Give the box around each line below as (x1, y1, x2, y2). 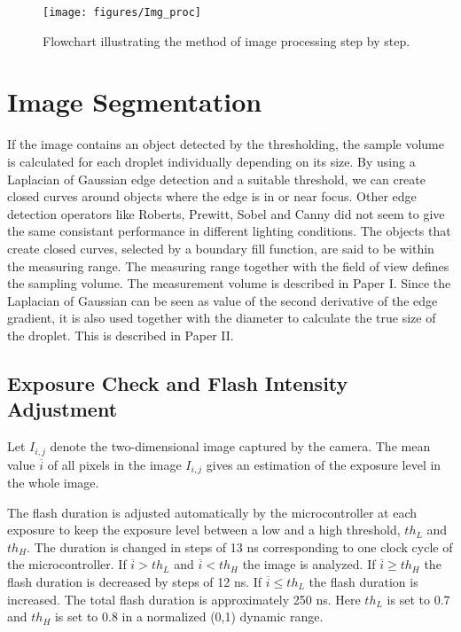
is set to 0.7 (387, 589, 450, 608)
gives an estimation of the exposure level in (206, 455, 441, 473)
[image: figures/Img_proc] (43, 6, 201, 19)
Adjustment (7, 395, 118, 423)
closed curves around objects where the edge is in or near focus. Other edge (7, 187, 417, 206)
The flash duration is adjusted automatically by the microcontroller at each (7, 503, 418, 521)
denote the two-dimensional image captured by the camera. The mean (50, 437, 431, 456)
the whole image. (7, 473, 99, 491)
